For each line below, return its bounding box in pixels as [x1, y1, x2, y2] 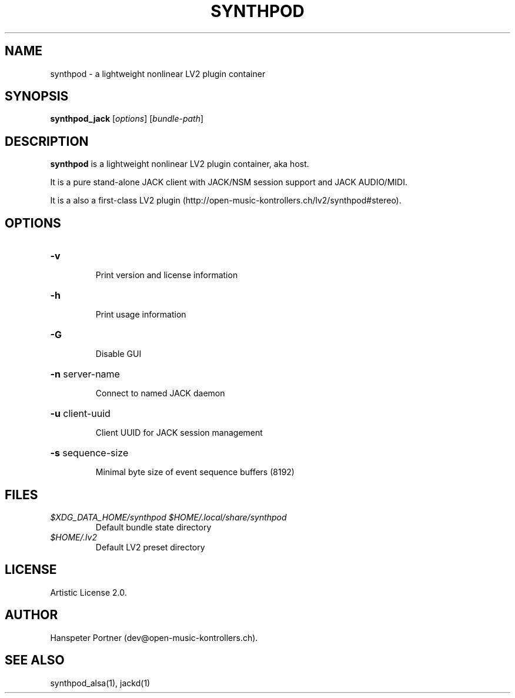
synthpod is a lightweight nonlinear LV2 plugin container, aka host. [50, 159, 309, 169]
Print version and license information [95, 270, 238, 280]
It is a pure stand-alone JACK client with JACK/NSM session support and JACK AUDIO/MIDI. [50, 177, 407, 188]
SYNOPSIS [5, 89, 69, 104]
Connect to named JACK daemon [95, 388, 225, 399]
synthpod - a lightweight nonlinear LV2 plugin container [50, 68, 266, 79]
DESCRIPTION [5, 133, 89, 149]
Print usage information [95, 309, 186, 320]
